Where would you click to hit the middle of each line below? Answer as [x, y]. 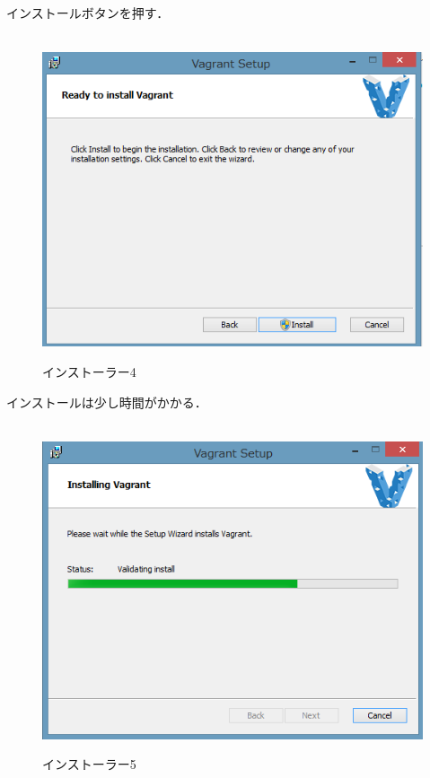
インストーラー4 [89, 371]
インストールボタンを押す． [88, 13]
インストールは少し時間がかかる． [107, 402]
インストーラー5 [89, 764]
